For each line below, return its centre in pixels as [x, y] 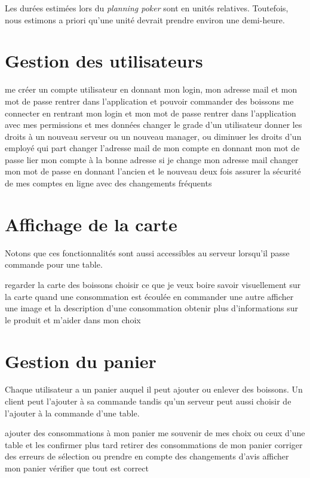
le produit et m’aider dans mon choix [73, 319]
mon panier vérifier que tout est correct [77, 468]
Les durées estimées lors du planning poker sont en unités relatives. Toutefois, [147, 8]
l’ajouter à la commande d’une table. [72, 413]
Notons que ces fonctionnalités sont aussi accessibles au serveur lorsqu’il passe [147, 252]
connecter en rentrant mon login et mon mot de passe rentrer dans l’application [151, 113]
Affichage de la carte [91, 224]
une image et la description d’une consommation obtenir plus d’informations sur [151, 308]
